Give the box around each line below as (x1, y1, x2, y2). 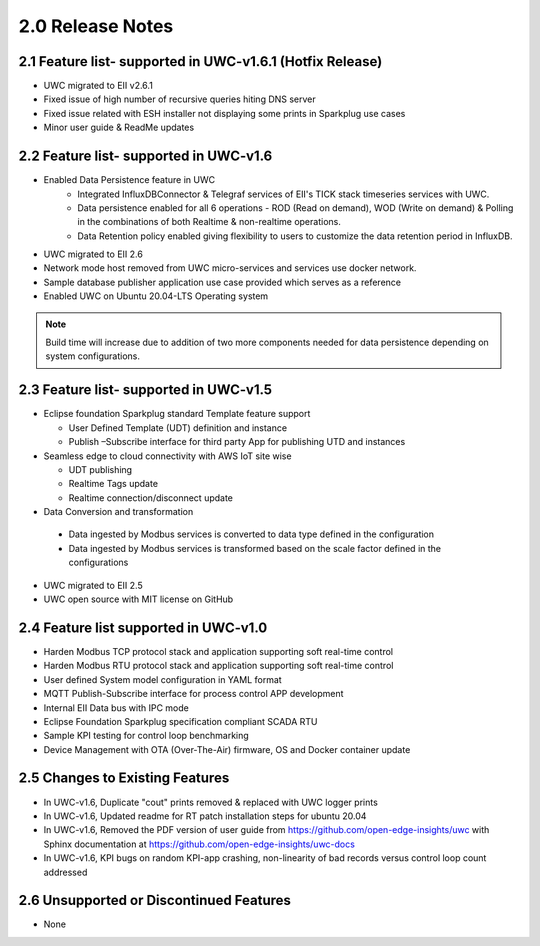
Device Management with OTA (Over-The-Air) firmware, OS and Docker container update (43, 743, 411, 755)
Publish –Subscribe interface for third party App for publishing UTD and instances (68, 436, 406, 448)
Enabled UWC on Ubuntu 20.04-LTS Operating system (43, 290, 269, 302)
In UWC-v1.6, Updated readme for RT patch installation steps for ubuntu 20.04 (43, 810, 367, 822)
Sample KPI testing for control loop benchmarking (43, 730, 249, 742)
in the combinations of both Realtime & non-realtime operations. (77, 216, 342, 228)
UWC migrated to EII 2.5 (43, 579, 144, 591)
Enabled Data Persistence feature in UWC (43, 174, 216, 186)
